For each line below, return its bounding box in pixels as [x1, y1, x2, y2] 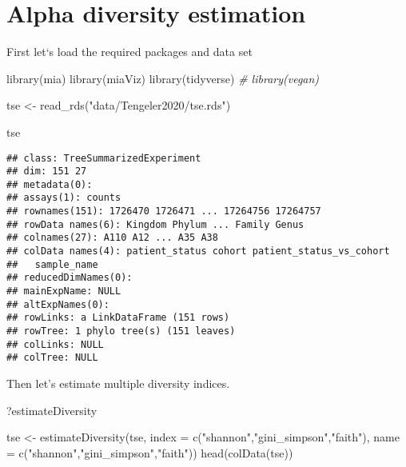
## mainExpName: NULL [6, 285, 121, 297]
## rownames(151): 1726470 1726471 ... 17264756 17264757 [6, 206, 321, 218]
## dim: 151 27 [6, 166, 87, 178]
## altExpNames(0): [6, 298, 109, 310]
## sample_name [6, 258, 98, 270]
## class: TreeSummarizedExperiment [6, 152, 201, 164]
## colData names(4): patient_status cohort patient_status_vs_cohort [6, 245, 390, 257]
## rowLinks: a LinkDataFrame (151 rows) [6, 312, 230, 324]
